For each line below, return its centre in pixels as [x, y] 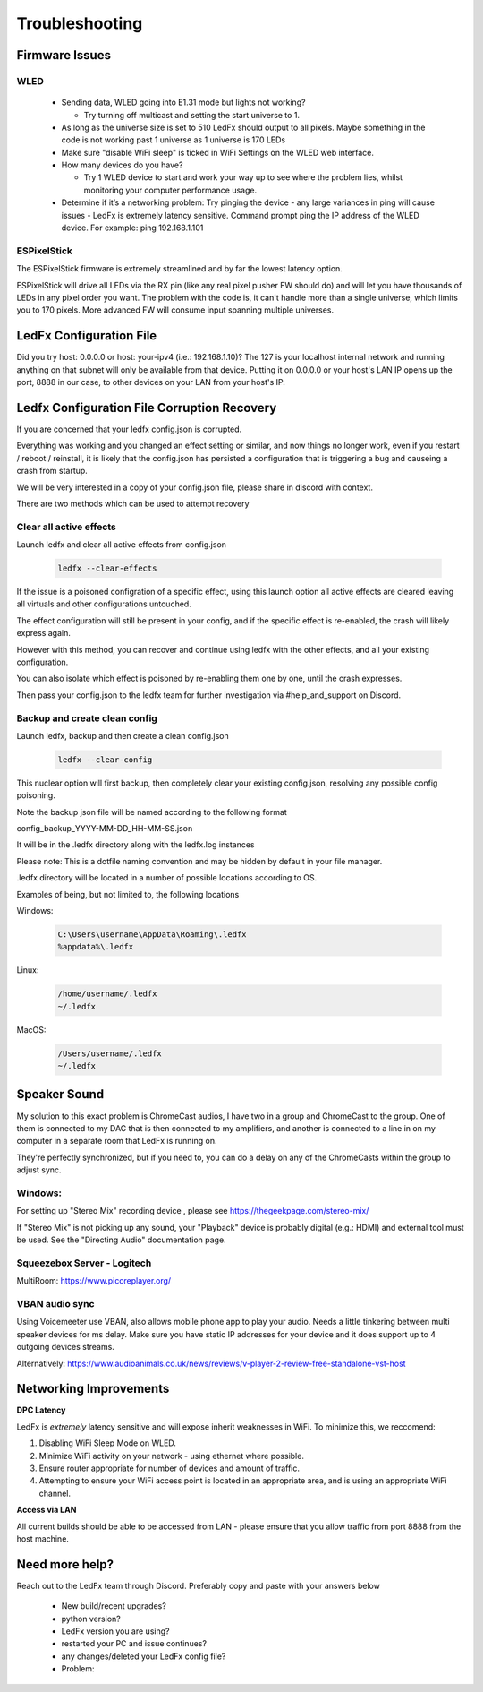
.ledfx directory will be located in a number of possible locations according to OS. [167, 878]
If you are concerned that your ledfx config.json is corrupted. [129, 429]
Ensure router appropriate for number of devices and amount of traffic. [169, 1468]
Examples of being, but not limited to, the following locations [128, 894]
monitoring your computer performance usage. [170, 190]
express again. [43, 633]
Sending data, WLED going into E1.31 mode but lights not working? [183, 102]
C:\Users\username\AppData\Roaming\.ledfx [152, 934]
